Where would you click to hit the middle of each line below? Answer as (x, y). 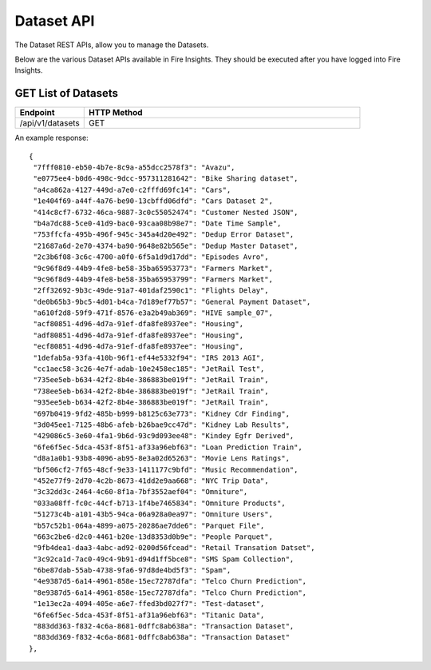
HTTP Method (116, 113)
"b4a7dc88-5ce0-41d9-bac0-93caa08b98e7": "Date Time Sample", (157, 223)
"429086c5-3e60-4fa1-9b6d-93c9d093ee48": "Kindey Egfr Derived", (164, 436)
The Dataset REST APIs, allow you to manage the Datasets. (112, 45)
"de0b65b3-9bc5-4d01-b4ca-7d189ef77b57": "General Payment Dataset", (172, 301)
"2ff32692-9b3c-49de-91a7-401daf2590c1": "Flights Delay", (151, 291)
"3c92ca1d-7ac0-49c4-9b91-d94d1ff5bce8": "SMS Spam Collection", (164, 559)
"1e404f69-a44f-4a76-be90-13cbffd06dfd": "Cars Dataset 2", (153, 201)
